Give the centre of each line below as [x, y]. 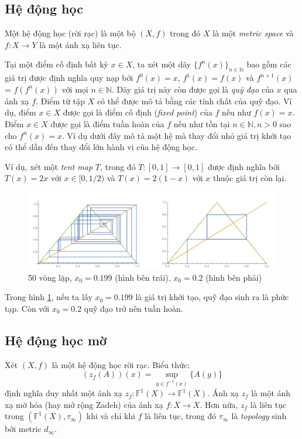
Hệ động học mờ [56, 340]
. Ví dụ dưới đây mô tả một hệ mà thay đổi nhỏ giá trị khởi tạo [176, 135]
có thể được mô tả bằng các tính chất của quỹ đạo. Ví [194, 101]
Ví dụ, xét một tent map [49, 166]
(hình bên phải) [234, 277]
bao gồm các [269, 64]
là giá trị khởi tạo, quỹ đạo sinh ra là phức [212, 297]
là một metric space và [253, 33]
